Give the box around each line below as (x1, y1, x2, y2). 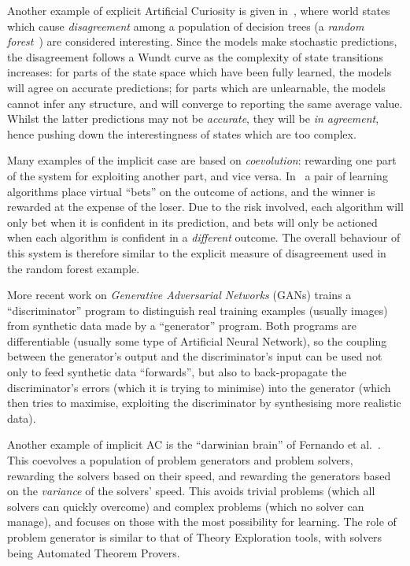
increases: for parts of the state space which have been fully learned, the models (7, 64, 392, 80)
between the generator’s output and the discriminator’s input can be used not (7, 348, 382, 364)
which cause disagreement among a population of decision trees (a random (7, 17, 364, 34)
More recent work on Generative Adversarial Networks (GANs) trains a (7, 287, 352, 303)
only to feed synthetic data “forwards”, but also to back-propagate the (7, 364, 347, 380)
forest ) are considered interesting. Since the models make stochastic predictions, (7, 33, 397, 50)
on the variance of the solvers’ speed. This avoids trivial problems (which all (7, 483, 375, 499)
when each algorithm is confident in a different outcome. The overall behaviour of (7, 229, 401, 246)
